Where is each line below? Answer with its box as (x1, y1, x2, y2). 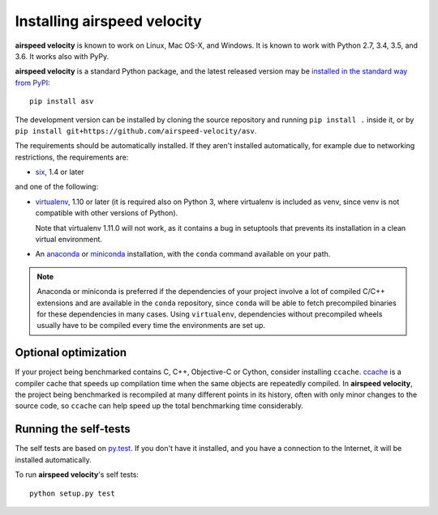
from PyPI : (15, 78, 50, 87)
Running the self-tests (15, 422, 131, 436)
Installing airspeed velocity (15, 12, 202, 30)
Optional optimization (15, 346, 127, 360)
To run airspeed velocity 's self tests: (15, 470, 140, 479)
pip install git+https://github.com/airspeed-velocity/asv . (15, 126, 257, 135)
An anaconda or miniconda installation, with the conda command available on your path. (35, 249, 331, 259)
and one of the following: (15, 182, 99, 192)
